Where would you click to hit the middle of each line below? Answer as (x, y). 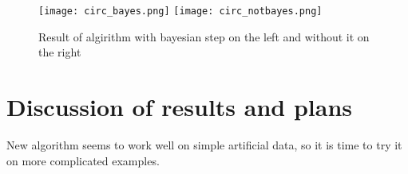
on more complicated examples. (83, 160)
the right (60, 52)
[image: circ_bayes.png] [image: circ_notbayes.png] (180, 11)
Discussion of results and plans (180, 107)
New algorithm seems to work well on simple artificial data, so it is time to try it (204, 144)
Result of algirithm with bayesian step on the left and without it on (204, 36)
